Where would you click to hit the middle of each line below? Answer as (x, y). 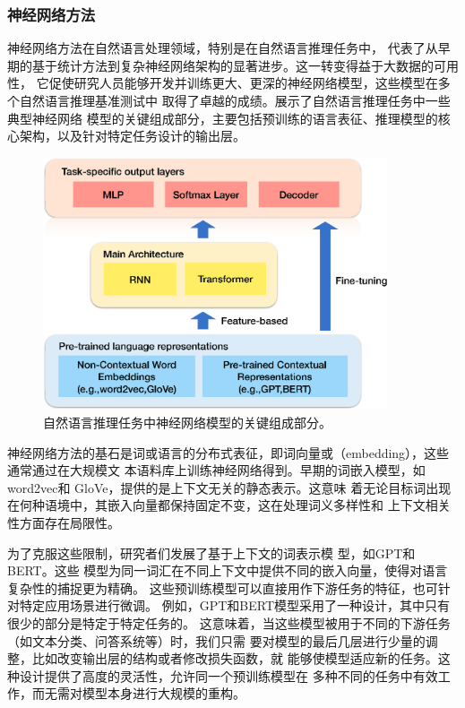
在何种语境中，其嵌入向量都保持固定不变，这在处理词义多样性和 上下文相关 (229, 505)
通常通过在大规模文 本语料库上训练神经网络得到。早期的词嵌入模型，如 (216, 470)
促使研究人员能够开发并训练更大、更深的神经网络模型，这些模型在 (243, 83)
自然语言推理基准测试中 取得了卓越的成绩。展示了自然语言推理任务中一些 (235, 100)
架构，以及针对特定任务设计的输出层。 (132, 136)
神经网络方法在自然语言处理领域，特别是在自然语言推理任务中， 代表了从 (223, 48)
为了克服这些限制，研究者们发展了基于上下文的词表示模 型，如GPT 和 (211, 553)
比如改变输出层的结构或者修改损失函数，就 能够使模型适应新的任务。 (235, 658)
